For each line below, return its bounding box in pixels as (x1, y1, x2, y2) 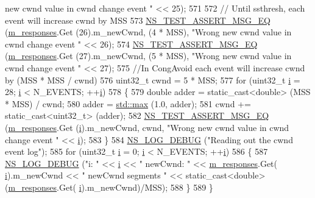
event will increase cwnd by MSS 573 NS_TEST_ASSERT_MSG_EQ (5, 13, 271, 26)
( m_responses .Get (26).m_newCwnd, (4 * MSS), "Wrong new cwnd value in (5, 26, 292, 38)
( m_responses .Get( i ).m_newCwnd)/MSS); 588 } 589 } (5, 180, 213, 193)
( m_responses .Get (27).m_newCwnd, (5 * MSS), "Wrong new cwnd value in (5, 49, 292, 62)
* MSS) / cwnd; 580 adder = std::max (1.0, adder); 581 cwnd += (5, 97, 251, 110)
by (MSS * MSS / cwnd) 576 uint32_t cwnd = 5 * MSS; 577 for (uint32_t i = (5, 73, 300, 86)
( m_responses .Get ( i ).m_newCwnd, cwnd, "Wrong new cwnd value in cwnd (5, 121, 289, 133)
